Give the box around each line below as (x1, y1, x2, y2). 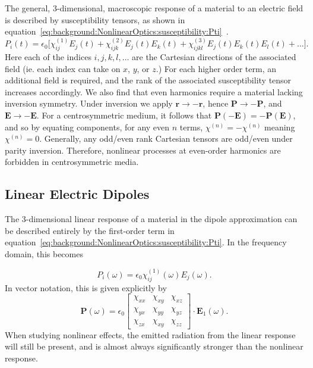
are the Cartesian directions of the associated (132, 51, 296, 63)
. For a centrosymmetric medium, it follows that (36, 108, 212, 121)
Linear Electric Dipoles (5, 185, 150, 203)
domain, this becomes (5, 247, 83, 260)
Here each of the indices (5, 51, 91, 63)
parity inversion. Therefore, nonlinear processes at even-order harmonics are (5, 144, 281, 156)
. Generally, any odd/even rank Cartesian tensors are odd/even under (39, 132, 293, 145)
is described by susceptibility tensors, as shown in (5, 13, 185, 26)
